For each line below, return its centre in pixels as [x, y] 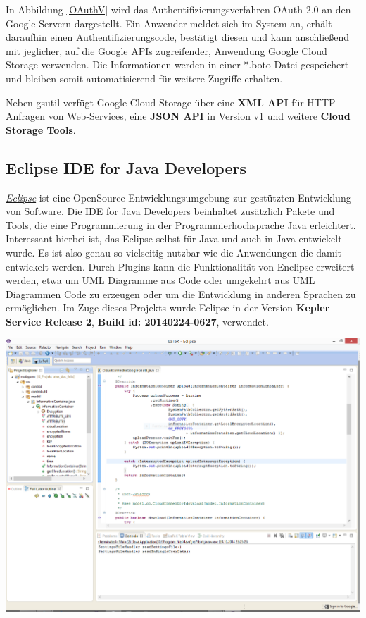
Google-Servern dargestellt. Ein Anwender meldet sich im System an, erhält [169, 23]
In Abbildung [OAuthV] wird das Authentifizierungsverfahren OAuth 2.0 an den [178, 9]
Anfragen [26, 116]
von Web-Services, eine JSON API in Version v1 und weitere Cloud [199, 116]
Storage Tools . [41, 129]
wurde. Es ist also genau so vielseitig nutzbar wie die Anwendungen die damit [174, 252]
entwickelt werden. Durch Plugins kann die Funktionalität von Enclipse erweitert [180, 266]
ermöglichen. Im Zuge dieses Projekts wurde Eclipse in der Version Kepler [168, 308]
